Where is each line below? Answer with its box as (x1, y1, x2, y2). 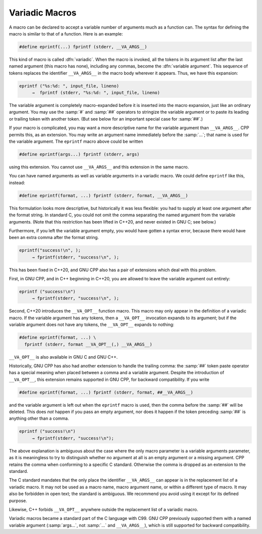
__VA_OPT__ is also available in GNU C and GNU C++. (9, 354, 118, 360)
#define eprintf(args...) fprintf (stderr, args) (19, 151, 140, 157)
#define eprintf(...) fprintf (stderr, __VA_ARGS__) (19, 44, 147, 50)
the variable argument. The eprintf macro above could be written (9, 138, 143, 144)
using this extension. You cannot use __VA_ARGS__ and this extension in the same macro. (9, 164, 189, 170)
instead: (9, 180, 25, 186)
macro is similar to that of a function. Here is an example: (9, 31, 123, 36)
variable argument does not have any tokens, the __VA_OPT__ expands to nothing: (9, 322, 175, 327)
